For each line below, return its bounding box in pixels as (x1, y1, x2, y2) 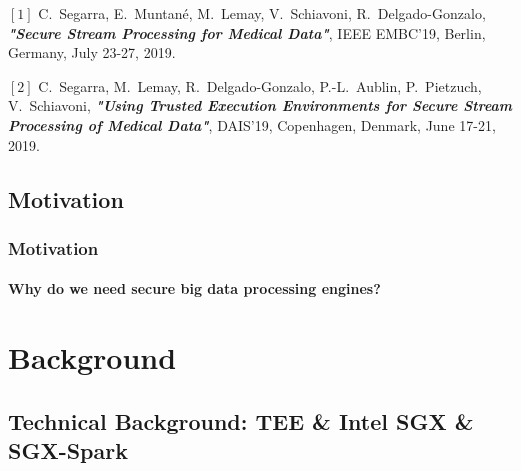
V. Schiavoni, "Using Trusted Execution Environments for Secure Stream (8, 95, 512, 116)
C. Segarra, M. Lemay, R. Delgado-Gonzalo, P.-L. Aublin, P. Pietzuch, (38, 75, 482, 96)
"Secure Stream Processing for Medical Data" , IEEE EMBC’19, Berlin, (8, 22, 486, 43)
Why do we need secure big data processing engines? (8, 278, 381, 299)
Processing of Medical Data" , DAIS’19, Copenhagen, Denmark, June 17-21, (8, 114, 496, 135)
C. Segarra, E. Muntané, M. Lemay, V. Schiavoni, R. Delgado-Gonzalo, (38, 3, 486, 23)
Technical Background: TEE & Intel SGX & (8, 405, 474, 436)
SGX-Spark (8, 435, 128, 466)
